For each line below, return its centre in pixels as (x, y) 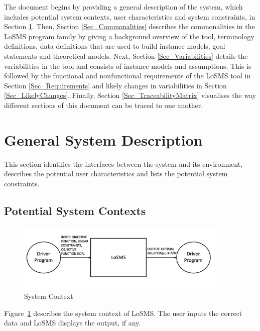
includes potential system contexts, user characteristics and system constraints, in (130, 16)
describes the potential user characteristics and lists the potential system (116, 174)
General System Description (103, 139)
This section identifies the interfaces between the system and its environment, (123, 163)
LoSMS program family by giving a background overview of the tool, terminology (129, 36)
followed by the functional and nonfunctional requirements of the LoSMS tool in (127, 76)
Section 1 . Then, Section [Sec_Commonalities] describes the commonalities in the (129, 26)
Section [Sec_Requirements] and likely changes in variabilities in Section (115, 85)
